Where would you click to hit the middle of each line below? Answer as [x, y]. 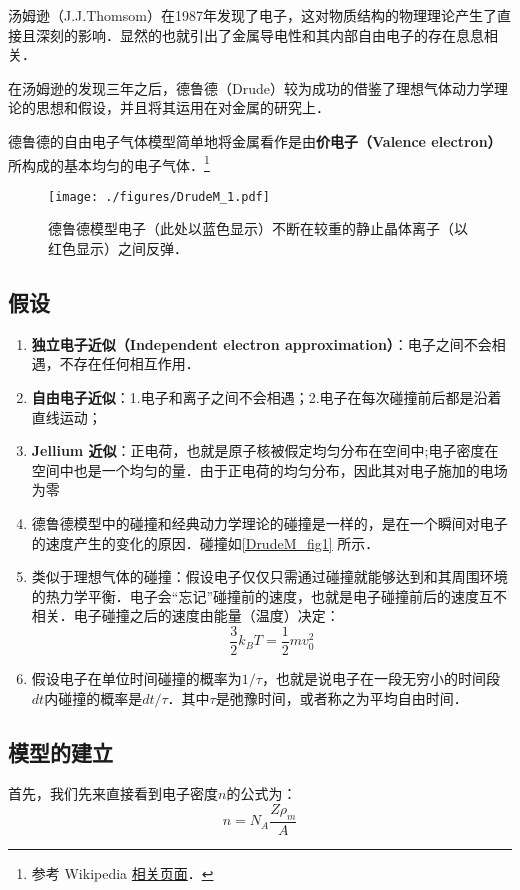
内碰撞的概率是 [93, 697]
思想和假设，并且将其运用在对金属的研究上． [182, 107]
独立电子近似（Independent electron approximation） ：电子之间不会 [261, 343]
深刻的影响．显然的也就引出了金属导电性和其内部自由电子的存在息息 [259, 34]
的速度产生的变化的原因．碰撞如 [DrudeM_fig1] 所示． [205, 542]
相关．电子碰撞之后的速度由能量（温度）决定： [185, 615]
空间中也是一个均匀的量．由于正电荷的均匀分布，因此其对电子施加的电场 [269, 469]
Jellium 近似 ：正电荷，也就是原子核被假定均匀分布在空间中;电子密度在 [265, 450]
